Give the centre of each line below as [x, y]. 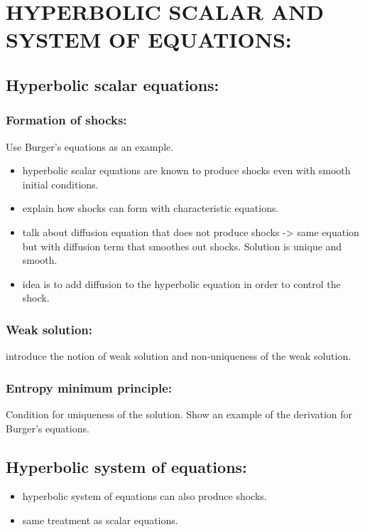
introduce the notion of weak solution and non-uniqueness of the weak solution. [179, 356]
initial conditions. [60, 184]
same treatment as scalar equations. [100, 520]
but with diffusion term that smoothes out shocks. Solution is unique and [182, 246]
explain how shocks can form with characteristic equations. [151, 208]
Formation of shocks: [66, 120]
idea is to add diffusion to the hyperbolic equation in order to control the [181, 283]
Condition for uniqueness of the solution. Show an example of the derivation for [179, 414]
